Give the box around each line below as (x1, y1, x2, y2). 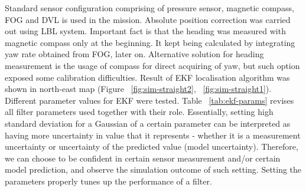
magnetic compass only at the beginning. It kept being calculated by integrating (5, 36, 295, 48)
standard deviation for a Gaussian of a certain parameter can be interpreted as (5, 117, 291, 129)
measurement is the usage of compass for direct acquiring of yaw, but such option (5, 59, 300, 71)
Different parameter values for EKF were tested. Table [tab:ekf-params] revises (5, 94, 294, 106)
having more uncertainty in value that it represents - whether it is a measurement (5, 129, 301, 141)
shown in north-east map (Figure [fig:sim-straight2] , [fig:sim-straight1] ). (5, 83, 272, 95)
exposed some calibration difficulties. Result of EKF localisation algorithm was (5, 71, 290, 83)
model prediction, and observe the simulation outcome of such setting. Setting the (5, 163, 302, 176)
